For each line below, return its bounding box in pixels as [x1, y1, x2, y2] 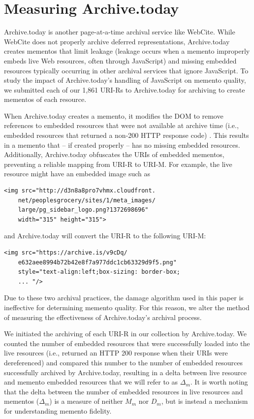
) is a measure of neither [49, 396, 123, 406]
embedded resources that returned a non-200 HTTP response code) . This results [4, 130, 249, 140]
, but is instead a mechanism [161, 396, 248, 406]
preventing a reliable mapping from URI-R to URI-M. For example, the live [4, 159, 232, 169]
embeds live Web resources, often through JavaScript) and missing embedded [4, 55, 237, 65]
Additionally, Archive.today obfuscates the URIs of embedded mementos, [4, 149, 224, 160]
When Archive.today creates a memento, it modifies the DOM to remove [4, 110, 223, 121]
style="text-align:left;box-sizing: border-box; [18, 268, 180, 276]
